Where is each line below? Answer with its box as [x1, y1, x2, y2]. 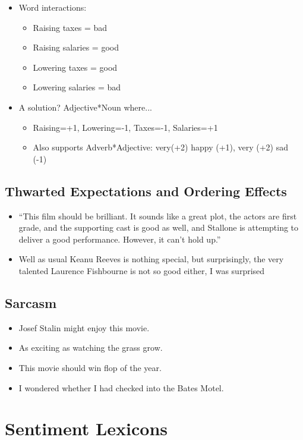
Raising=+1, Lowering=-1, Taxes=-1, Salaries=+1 [33, 121, 218, 133]
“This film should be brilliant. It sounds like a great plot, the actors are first [18, 209, 297, 222]
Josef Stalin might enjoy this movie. [18, 321, 150, 334]
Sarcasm [5, 293, 57, 312]
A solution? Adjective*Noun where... [18, 100, 152, 113]
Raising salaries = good [33, 41, 119, 54]
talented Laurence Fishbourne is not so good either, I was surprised [18, 264, 265, 276]
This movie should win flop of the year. [18, 361, 162, 373]
